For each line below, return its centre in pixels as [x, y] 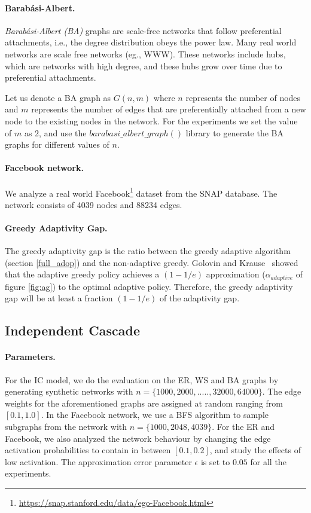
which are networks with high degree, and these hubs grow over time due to [144, 65]
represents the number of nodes [243, 97]
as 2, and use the [55, 132]
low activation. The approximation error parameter [98, 461]
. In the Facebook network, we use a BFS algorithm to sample [155, 415]
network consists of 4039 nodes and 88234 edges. [94, 204]
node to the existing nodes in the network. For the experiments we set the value [151, 120]
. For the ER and [243, 426]
